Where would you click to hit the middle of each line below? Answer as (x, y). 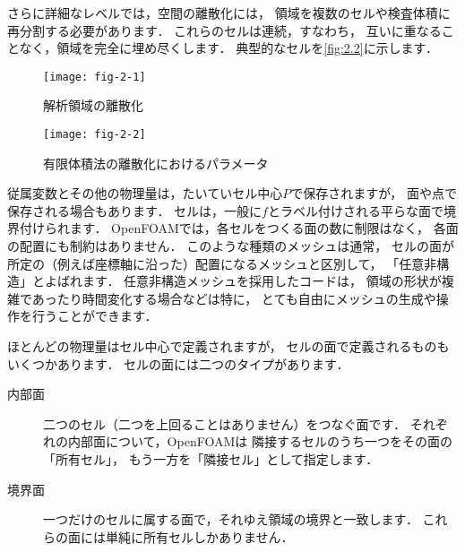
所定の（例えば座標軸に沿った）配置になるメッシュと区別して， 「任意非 (222, 263)
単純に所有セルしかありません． (199, 536)
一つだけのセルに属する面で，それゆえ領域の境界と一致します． (231, 519)
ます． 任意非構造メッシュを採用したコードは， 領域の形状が (262, 281)
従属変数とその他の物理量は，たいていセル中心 (145, 193)
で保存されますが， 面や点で (374, 193)
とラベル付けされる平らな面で (355, 210)
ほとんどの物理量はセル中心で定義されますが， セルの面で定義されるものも (228, 346)
